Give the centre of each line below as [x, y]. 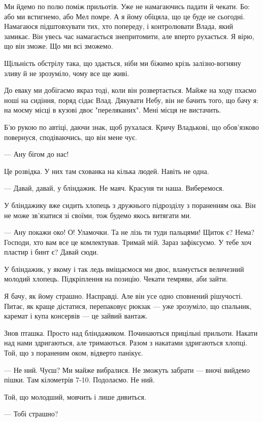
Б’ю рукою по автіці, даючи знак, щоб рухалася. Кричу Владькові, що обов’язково [132, 127]
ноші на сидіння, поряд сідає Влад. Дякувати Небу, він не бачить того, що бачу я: [131, 100]
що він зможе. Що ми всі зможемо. [59, 46]
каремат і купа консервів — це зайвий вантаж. [76, 316]
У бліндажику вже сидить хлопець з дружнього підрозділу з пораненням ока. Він [130, 205]
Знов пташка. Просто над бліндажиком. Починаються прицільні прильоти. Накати [131, 332]
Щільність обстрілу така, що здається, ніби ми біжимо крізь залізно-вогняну [123, 63]
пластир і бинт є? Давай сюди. [51, 252]
